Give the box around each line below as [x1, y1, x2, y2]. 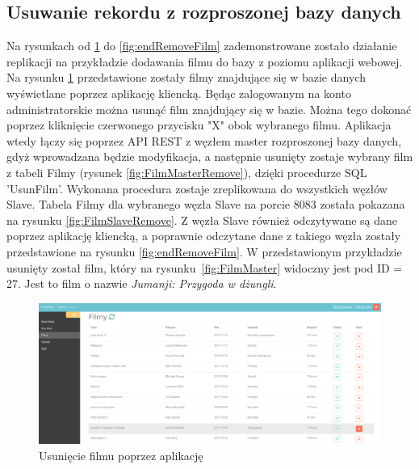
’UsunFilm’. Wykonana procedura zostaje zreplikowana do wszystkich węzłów [6, 180, 388, 196]
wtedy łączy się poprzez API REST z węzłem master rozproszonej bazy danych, [6, 132, 402, 149]
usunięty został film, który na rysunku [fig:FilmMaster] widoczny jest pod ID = [6, 259, 403, 276]
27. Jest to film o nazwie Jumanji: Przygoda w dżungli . [6, 275, 277, 292]
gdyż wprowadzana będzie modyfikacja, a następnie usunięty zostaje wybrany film [6, 148, 413, 165]
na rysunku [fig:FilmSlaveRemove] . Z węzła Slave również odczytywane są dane [6, 211, 398, 228]
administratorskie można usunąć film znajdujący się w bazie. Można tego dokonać [6, 100, 412, 117]
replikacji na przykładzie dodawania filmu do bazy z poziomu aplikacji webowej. [6, 53, 403, 70]
